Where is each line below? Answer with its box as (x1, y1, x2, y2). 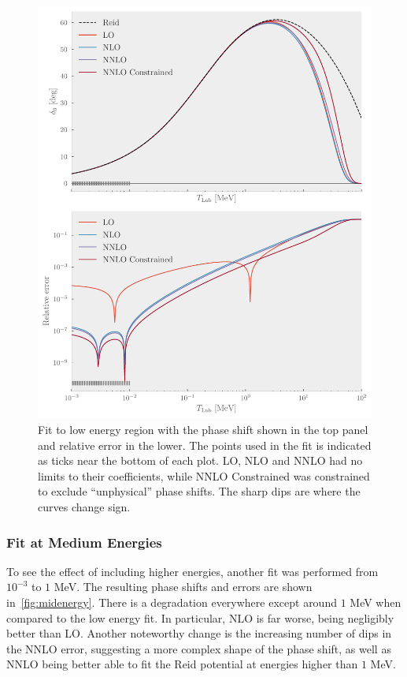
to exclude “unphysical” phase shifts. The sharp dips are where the (38, 483, 361, 499)
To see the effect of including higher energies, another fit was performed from (6, 563, 379, 579)
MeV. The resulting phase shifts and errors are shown (54, 578, 313, 595)
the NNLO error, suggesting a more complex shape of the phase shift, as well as (6, 640, 391, 656)
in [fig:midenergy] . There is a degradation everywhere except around (6, 594, 337, 611)
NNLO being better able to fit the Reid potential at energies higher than (6, 656, 358, 672)
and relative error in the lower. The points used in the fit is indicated (38, 436, 372, 453)
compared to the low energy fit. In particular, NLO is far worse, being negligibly (6, 609, 394, 626)
